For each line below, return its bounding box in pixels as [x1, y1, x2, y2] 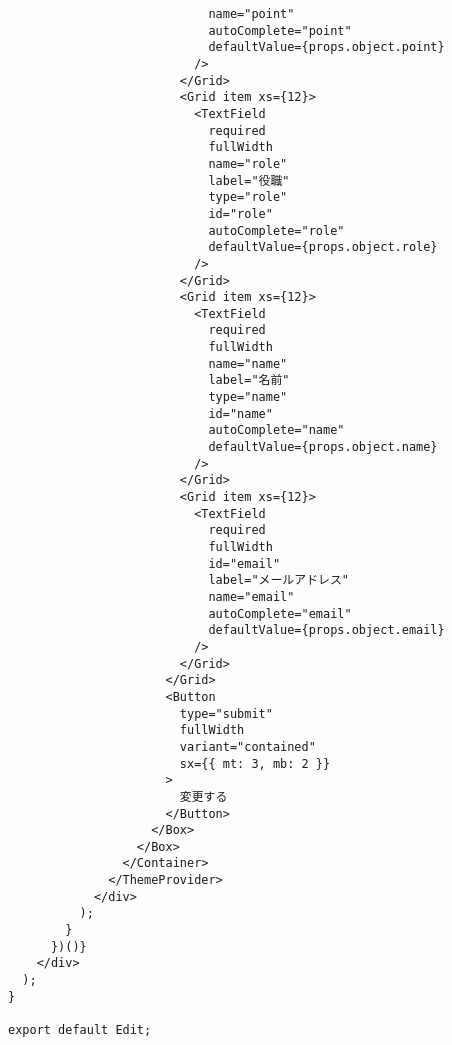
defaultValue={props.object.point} [208, 40, 445, 55]
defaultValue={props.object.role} [208, 240, 438, 255]
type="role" [208, 190, 288, 205]
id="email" [208, 556, 281, 571]
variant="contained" [179, 739, 316, 754]
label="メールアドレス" [208, 573, 349, 588]
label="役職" [208, 173, 290, 188]
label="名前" [208, 373, 290, 388]
